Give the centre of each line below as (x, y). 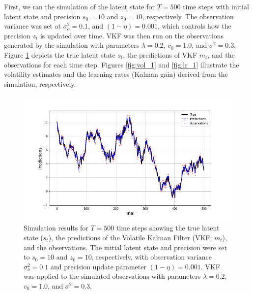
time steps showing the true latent (168, 228)
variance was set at (33, 26)
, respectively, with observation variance (152, 257)
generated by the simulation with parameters (72, 45)
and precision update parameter (98, 266)
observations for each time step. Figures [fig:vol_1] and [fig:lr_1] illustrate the (122, 64)
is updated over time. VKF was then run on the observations (132, 35)
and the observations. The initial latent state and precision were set (125, 247)
